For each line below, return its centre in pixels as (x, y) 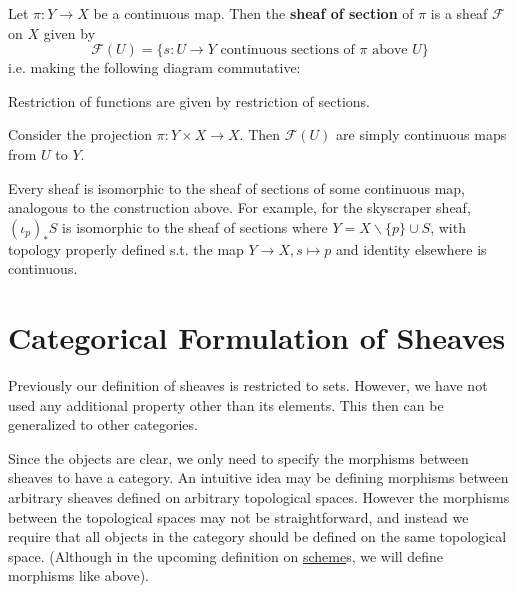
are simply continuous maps (421, 134)
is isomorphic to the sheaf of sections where (195, 226)
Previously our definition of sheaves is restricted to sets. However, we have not (248, 385)
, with (448, 226)
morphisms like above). (78, 575)
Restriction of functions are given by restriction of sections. (189, 100)
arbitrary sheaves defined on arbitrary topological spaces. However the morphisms (259, 497)
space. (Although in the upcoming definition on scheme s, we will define (226, 555)
